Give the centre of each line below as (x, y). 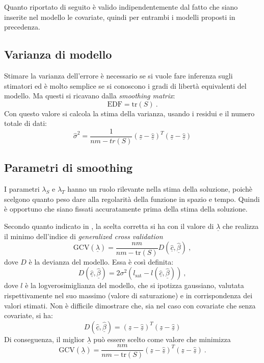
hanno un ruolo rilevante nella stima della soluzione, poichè (160, 189)
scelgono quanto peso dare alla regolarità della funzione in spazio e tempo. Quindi (132, 199)
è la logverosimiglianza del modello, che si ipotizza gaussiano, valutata (135, 285)
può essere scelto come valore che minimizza (162, 339)
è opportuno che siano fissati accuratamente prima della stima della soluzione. (126, 209)
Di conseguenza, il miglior (44, 339)
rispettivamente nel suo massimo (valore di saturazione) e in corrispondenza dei (128, 295)
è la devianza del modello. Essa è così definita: (101, 261)
